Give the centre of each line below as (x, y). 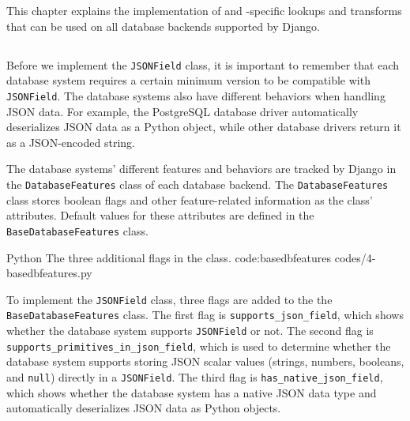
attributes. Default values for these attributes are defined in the (160, 215)
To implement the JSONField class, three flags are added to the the (169, 299)
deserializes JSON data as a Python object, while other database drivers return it (204, 127)
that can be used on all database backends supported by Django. (163, 26)
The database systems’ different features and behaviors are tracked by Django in (201, 169)
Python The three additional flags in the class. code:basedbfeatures (169, 257)
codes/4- (355, 257)
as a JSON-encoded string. (71, 142)
